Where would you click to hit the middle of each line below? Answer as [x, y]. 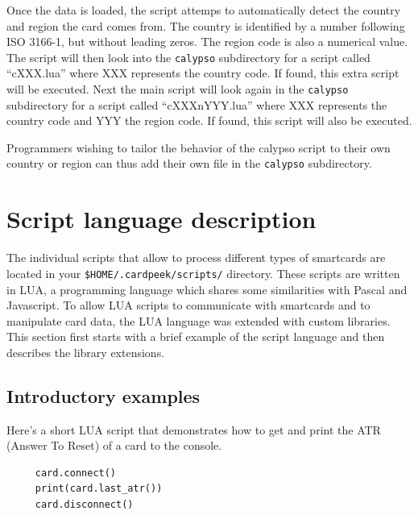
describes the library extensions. [86, 352]
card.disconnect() [84, 505]
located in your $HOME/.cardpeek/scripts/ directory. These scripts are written [203, 273]
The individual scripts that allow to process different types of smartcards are [196, 257]
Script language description [161, 219]
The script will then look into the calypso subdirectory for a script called [188, 57]
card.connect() [76, 473]
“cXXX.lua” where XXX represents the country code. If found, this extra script [203, 73]
